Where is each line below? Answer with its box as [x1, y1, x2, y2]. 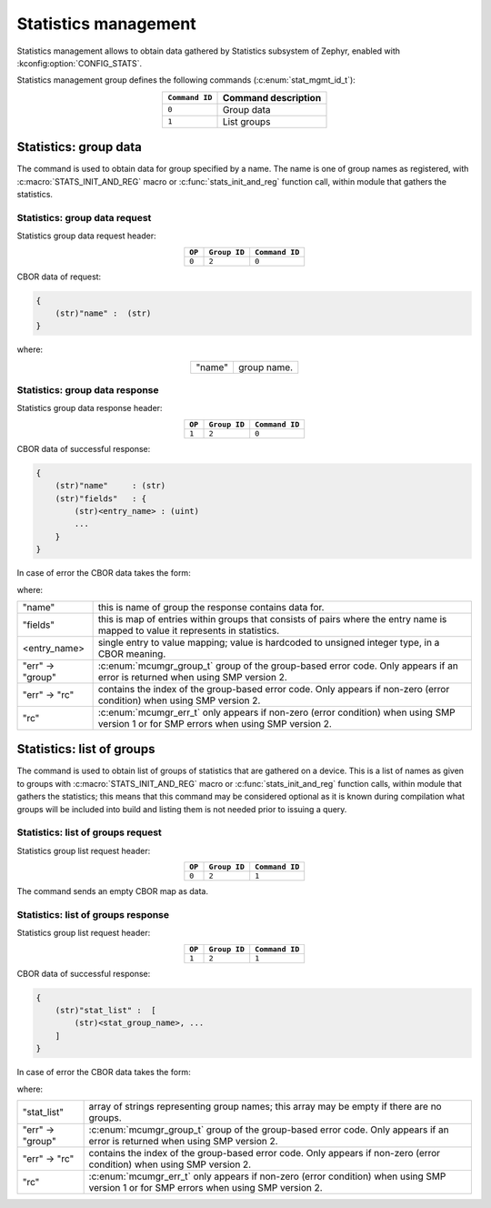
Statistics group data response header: [16, 403, 163, 414]
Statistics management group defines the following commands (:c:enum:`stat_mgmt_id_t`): [16, 75, 356, 86]
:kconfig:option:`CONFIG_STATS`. [16, 57, 143, 68]
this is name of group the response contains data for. [97, 600, 325, 613]
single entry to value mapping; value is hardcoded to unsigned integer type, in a [97, 636, 440, 649]
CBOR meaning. [97, 647, 166, 659]
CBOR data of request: [16, 271, 102, 282]
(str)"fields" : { [55, 493, 147, 504]
